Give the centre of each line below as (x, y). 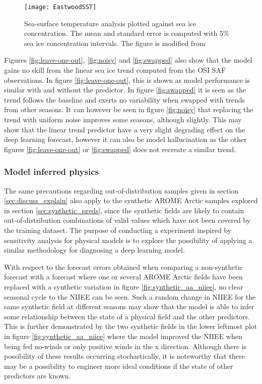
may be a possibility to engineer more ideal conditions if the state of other (119, 366)
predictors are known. (38, 376)
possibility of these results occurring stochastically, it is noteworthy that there (124, 356)
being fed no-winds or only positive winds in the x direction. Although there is (125, 346)
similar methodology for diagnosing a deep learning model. (94, 250)
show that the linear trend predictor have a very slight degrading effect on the (125, 129)
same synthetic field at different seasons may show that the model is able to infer (129, 306)
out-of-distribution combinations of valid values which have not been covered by (127, 220)
